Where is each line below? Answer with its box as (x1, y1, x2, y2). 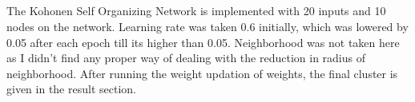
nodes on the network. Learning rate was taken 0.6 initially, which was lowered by (6, 18, 409, 34)
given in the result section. (6, 80, 136, 97)
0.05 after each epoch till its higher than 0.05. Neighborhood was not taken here (6, 33, 400, 50)
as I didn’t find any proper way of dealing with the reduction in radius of (6, 49, 365, 66)
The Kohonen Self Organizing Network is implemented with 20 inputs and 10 (6, 2, 386, 19)
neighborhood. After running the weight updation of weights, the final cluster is (6, 65, 398, 81)
